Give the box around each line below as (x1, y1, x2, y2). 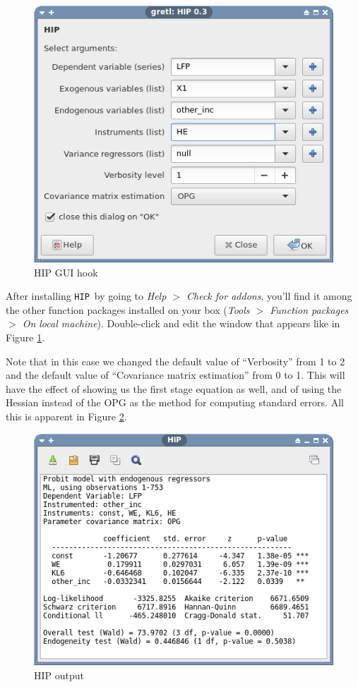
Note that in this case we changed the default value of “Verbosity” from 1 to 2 (6, 353, 345, 368)
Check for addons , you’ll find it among (186, 288, 352, 303)
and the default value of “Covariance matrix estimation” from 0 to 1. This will (6, 367, 345, 382)
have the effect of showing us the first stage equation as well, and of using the (6, 381, 342, 396)
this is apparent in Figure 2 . (6, 409, 127, 424)
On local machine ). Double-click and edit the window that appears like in (22, 316, 340, 331)
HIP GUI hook (34, 265, 98, 279)
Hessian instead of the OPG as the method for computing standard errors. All (6, 395, 344, 410)
